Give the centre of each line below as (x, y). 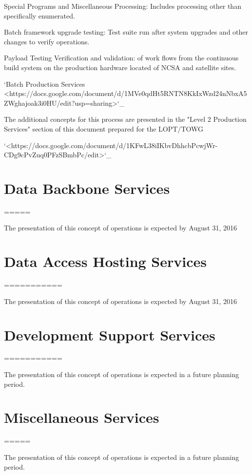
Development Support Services (110, 334)
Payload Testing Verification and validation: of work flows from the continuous (121, 58)
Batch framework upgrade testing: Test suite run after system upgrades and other (126, 32)
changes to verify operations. (47, 41)
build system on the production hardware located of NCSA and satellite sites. (120, 67)
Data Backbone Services (87, 188)
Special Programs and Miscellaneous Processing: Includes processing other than (123, 6)
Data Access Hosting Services (105, 261)
